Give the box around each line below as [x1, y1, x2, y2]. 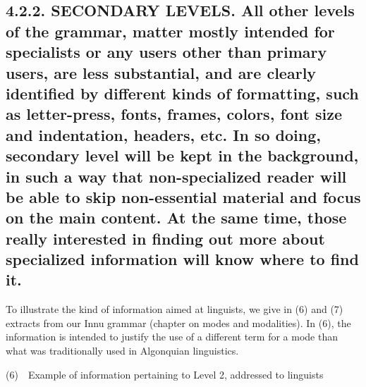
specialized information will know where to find [6, 248, 359, 270]
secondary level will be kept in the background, [6, 145, 359, 166]
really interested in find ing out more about [6, 227, 325, 249]
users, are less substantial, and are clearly [6, 61, 317, 83]
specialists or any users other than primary [6, 41, 327, 63]
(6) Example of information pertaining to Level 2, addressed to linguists [6, 367, 324, 381]
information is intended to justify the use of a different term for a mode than [6, 329, 338, 344]
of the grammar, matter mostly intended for [6, 20, 335, 42]
